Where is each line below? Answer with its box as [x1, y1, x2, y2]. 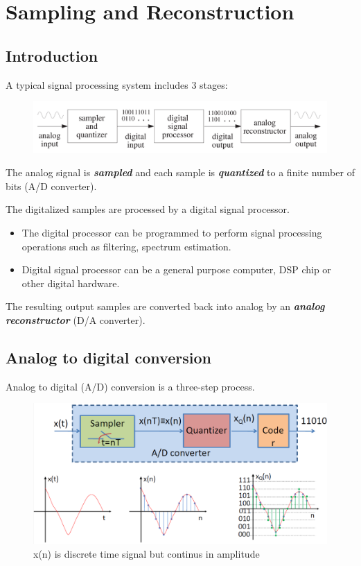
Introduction [6, 44, 98, 66]
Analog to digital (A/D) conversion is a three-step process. [6, 379, 255, 393]
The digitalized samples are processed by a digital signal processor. [6, 202, 290, 216]
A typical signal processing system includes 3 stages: [6, 77, 228, 92]
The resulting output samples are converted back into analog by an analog [6, 299, 325, 314]
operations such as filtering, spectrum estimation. [21, 239, 231, 253]
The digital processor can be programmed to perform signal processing [21, 225, 322, 240]
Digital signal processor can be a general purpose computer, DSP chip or [21, 262, 331, 277]
